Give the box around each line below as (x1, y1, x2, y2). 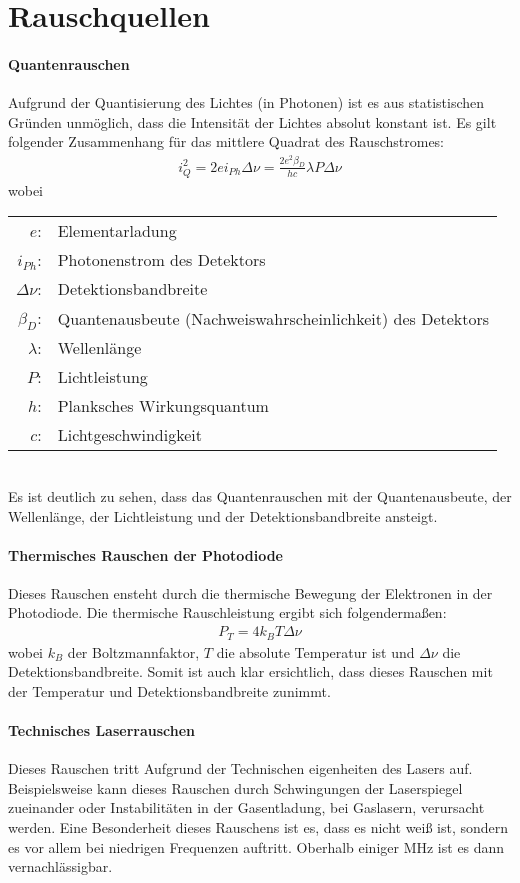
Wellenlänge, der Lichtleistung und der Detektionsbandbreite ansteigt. (8, 505, 438, 526)
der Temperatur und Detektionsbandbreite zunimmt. (8, 680, 331, 701)
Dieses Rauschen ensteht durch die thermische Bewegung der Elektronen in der (8, 582, 493, 603)
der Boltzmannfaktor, (67, 641, 200, 662)
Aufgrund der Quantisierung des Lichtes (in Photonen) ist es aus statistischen (8, 92, 485, 113)
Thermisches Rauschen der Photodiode (8, 544, 284, 565)
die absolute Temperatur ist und (216, 641, 415, 662)
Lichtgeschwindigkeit (57, 423, 202, 447)
